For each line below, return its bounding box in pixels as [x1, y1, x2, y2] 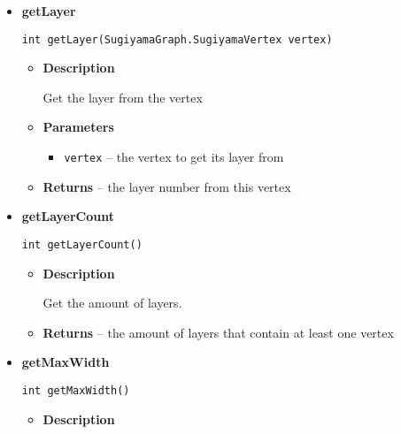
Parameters [42, 118, 114, 136]
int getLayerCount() [21, 238, 143, 251]
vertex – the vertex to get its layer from [64, 148, 284, 166]
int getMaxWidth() [21, 384, 130, 397]
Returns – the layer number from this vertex [42, 177, 291, 195]
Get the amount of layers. [42, 293, 182, 312]
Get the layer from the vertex [42, 88, 203, 106]
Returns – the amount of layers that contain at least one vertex [42, 323, 394, 341]
